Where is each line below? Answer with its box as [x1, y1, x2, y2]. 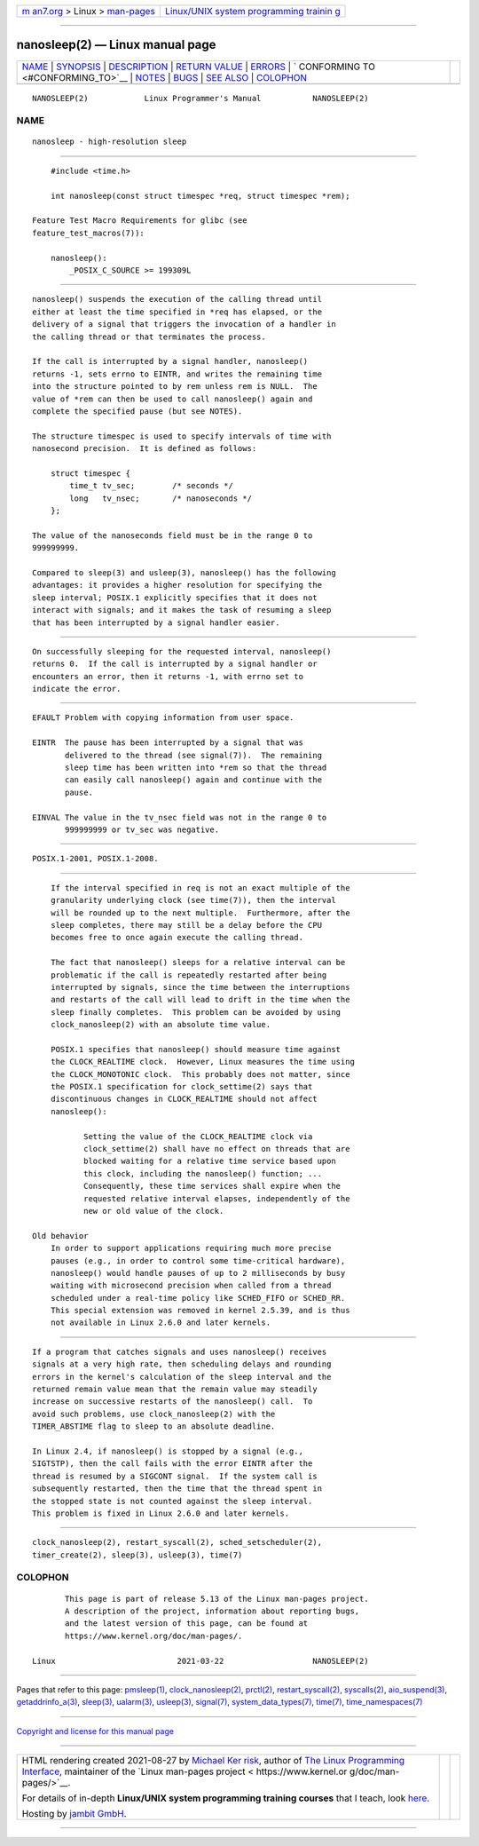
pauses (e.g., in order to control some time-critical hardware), [50, 1256, 346, 1265]
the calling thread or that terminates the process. [32, 331, 266, 342]
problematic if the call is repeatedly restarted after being [50, 970, 327, 980]
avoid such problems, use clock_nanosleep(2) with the [32, 1408, 276, 1419]
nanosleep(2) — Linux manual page [16, 37, 216, 52]
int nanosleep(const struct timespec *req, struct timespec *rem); [50, 191, 350, 201]
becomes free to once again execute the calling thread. [50, 932, 303, 943]
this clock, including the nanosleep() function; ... [82, 1169, 323, 1178]
